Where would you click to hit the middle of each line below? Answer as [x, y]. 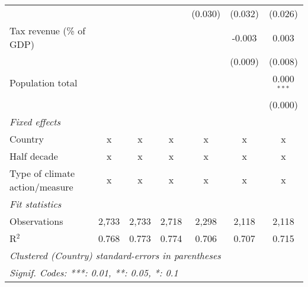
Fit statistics [36, 204]
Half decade [34, 156]
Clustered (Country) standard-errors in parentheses [115, 255]
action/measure [41, 186]
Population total [44, 83]
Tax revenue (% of [48, 30]
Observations [36, 221]
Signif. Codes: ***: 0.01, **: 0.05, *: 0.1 [94, 272]
